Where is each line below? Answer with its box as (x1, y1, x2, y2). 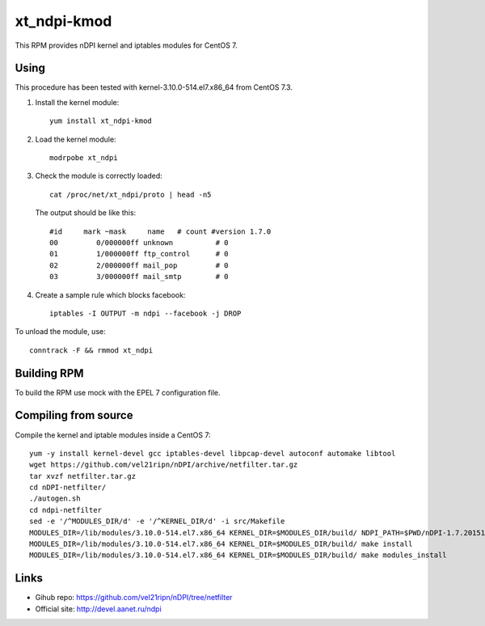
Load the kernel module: (35, 134, 116, 144)
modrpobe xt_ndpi (49, 154, 118, 163)
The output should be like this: (35, 208, 137, 218)
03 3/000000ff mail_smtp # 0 (49, 272, 230, 281)
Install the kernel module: (35, 97, 120, 107)
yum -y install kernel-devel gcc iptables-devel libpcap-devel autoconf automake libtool (29, 449, 396, 458)
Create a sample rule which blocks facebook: (35, 290, 186, 299)
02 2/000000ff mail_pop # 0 (49, 260, 230, 270)
